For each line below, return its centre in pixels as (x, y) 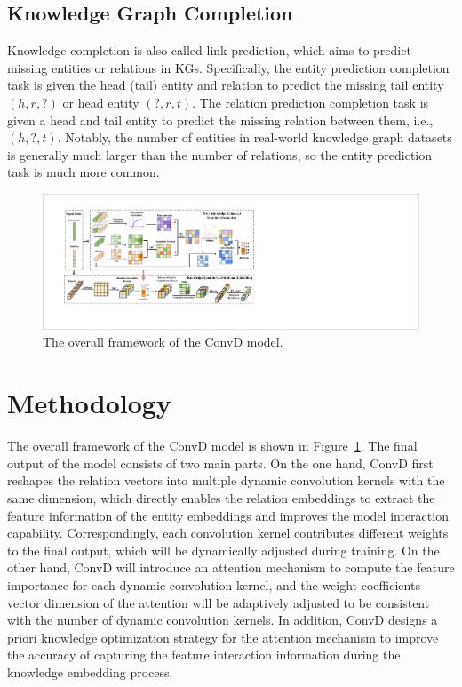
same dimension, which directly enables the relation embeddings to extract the (221, 497)
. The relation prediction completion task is (311, 102)
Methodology (89, 403)
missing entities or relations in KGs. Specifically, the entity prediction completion (228, 67)
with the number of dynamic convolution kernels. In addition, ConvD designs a (223, 620)
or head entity (101, 102)
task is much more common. (84, 172)
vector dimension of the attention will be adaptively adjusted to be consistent (219, 602)
